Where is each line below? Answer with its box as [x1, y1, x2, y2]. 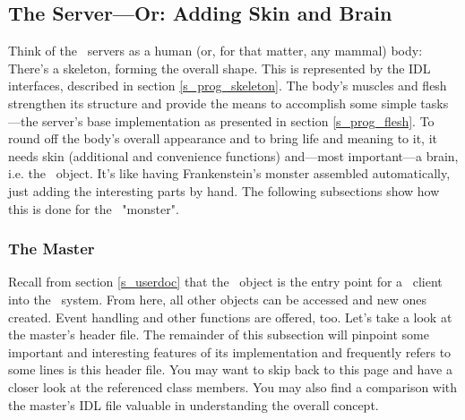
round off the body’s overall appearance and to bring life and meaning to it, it [8, 129, 438, 148]
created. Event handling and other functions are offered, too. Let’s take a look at [8, 307, 452, 326]
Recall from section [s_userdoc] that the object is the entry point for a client [8, 272, 443, 291]
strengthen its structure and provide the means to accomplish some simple [8, 93, 417, 112]
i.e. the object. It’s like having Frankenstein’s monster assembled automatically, [8, 164, 451, 183]
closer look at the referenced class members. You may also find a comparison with [8, 377, 458, 396]
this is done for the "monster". [8, 199, 179, 218]
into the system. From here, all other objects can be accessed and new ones [8, 289, 426, 308]
